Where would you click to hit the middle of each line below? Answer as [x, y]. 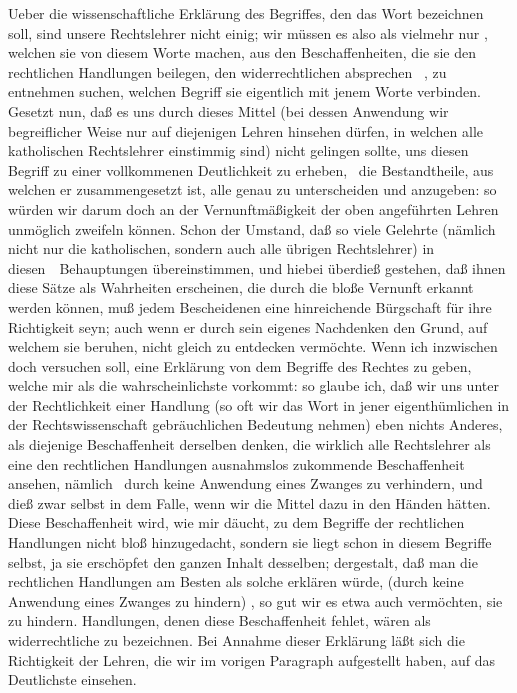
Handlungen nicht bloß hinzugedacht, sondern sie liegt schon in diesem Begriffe [250, 542]
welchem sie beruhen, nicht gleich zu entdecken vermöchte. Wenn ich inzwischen [253, 346]
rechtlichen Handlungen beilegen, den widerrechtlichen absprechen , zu [227, 71]
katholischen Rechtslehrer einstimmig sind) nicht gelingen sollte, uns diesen [238, 150]
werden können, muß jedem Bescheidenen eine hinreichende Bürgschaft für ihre [250, 306]
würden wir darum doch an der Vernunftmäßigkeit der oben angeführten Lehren [253, 208]
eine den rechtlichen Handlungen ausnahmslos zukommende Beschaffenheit [236, 463]
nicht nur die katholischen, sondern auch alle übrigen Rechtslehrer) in [221, 248]
